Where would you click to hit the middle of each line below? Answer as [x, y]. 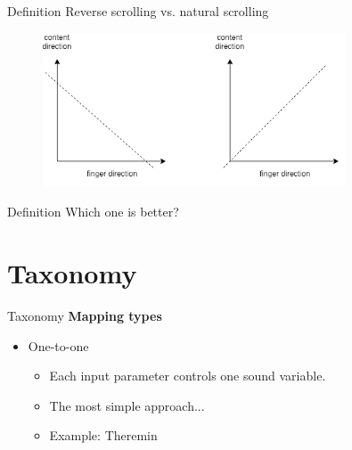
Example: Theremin [103, 435]
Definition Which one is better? [93, 212]
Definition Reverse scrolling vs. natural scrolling [138, 11]
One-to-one [58, 345]
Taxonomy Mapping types [85, 316]
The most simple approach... [127, 405]
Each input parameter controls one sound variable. [188, 376]
